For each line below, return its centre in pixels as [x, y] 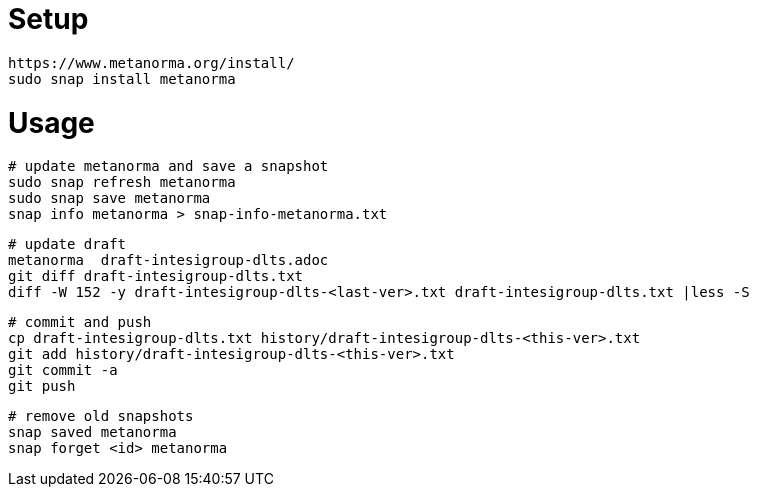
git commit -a [63, 370]
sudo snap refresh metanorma [122, 182]
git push [42, 386]
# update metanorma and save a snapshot [168, 166]
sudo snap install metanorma [122, 78]
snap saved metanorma [92, 432]
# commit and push [80, 322]
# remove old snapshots [101, 416]
